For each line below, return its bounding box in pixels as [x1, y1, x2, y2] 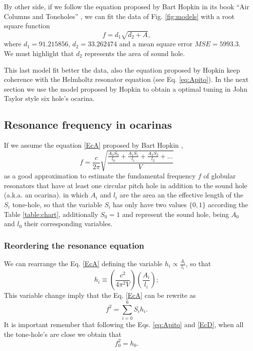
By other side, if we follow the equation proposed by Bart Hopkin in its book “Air [4, 1, 250, 11]
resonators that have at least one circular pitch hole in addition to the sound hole [4, 180, 248, 190]
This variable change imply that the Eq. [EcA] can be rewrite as [4, 290, 196, 300]
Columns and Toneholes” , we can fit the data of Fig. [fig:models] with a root [4, 11, 234, 21]
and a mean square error [119, 39, 193, 49]
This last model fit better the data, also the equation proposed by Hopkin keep [4, 64, 240, 75]
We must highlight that [4, 48, 74, 58]
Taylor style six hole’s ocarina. [4, 93, 95, 103]
